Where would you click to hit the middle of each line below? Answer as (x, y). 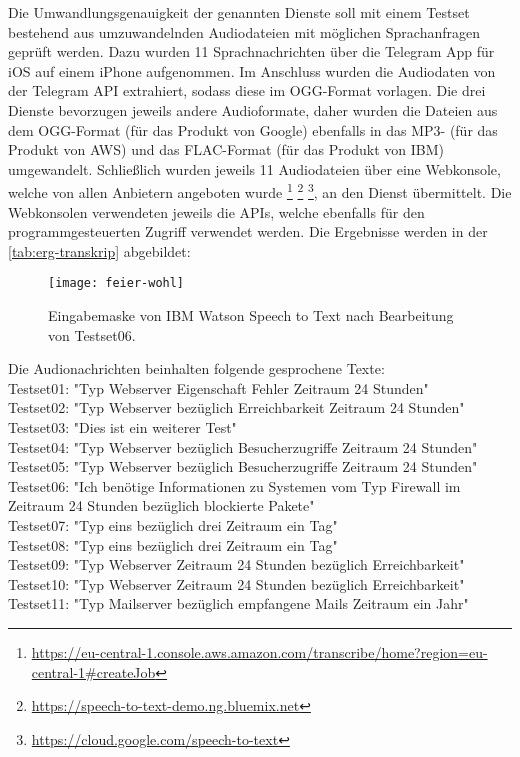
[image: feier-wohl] (116, 283)
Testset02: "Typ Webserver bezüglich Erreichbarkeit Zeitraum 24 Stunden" (236, 407)
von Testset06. (92, 334)
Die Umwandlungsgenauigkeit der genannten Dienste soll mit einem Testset (239, 12)
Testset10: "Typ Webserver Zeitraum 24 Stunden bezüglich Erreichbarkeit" (236, 583)
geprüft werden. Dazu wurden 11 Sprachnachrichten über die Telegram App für (251, 51)
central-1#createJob (93, 671)
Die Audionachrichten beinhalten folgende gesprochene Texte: (196, 368)
